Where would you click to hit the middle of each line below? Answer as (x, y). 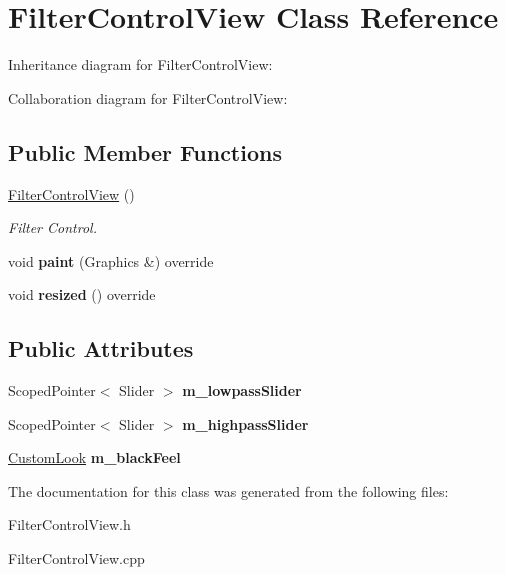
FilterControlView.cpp (76, 558)
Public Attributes (101, 348)
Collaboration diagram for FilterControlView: (148, 97)
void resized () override (82, 294)
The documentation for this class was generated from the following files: (228, 490)
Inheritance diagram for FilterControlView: (140, 64)
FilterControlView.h (69, 524)
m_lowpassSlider (242, 390)
